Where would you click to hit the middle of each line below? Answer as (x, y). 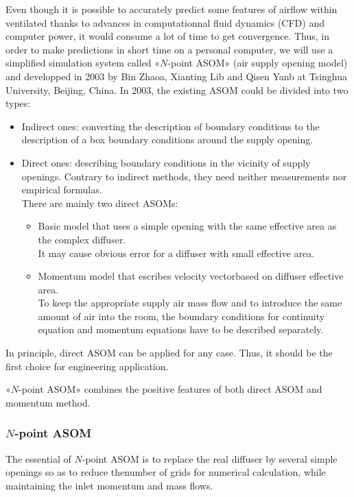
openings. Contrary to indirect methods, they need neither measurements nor (184, 176)
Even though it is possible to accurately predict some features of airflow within (172, 9)
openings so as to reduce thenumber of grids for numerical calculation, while (166, 472)
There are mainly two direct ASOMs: (100, 203)
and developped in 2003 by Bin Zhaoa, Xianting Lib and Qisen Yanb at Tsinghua (176, 76)
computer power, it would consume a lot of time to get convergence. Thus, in (167, 36)
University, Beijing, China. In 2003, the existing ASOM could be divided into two (177, 89)
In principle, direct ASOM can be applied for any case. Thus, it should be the (169, 353)
